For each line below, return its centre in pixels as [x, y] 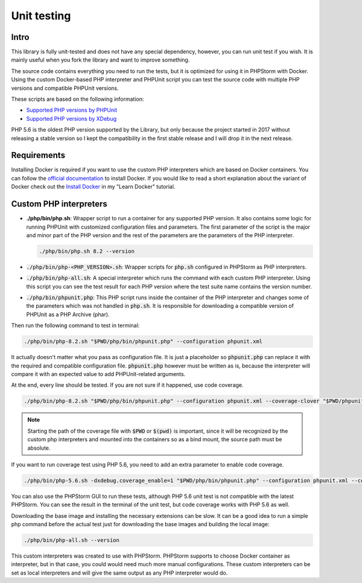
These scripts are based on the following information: [78, 99]
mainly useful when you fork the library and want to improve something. [100, 60]
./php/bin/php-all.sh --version [72, 540]
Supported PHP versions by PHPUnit [72, 110]
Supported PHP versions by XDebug [71, 118]
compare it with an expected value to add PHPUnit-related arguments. [98, 374]
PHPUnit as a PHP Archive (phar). [68, 314]
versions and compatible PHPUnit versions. [65, 88]
